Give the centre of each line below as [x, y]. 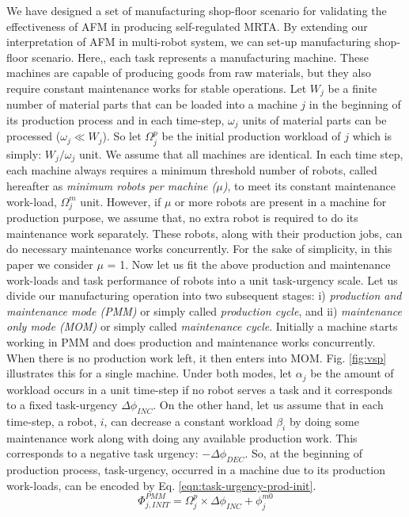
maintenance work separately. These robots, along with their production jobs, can [204, 233]
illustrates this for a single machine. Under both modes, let [150, 373]
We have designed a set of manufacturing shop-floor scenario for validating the [197, 10]
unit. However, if [121, 201]
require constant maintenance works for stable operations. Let [157, 88]
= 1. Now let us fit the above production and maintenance [249, 264]
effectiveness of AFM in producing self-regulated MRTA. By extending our [187, 26]
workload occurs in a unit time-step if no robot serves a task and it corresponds [200, 389]
